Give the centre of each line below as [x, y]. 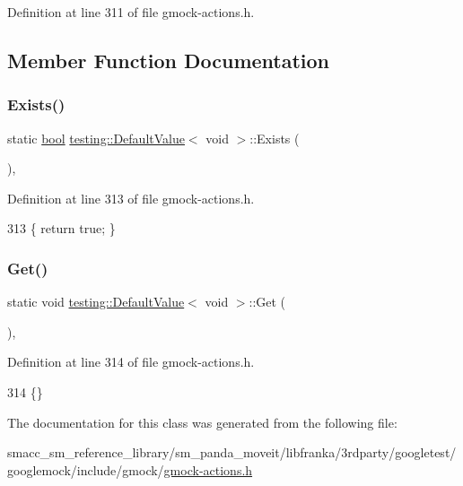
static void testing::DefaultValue [96, 302]
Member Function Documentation [169, 60]
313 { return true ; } [61, 228]
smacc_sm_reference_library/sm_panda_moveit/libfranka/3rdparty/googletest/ [232, 452]
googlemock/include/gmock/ [86, 469]
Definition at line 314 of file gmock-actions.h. [131, 362]
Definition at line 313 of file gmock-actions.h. [131, 198]
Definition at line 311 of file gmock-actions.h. [131, 12]
